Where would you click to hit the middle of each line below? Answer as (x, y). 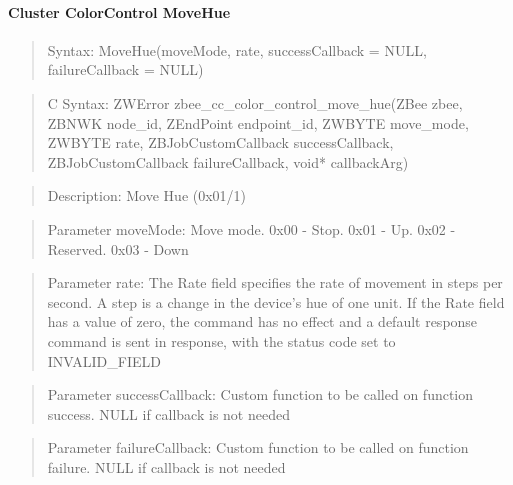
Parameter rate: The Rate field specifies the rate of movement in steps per (275, 282)
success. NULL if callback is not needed (168, 413)
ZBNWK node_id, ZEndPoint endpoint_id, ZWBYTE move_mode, (258, 122)
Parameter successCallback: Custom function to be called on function (260, 394)
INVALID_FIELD (104, 360)
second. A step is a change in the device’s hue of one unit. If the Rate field (276, 301)
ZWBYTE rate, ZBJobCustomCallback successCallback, (220, 142)
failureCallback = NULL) (125, 69)
